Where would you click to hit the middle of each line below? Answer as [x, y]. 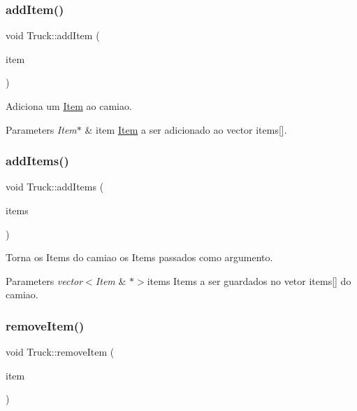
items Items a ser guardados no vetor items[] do [249, 280]
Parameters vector [44, 280]
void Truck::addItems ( [55, 187]
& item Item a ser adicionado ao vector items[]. [186, 129]
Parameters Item [41, 129]
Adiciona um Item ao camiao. [69, 106]
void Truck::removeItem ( [60, 352]
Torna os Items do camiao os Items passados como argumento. [139, 257]
